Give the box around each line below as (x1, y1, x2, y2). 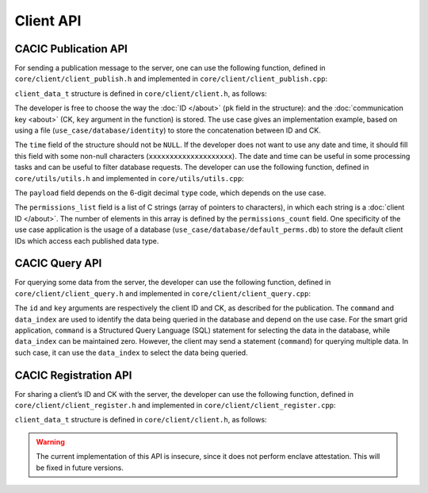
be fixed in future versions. (36, 463, 124, 472)
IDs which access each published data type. (14, 236, 159, 245)
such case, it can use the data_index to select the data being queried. (14, 348, 249, 357)
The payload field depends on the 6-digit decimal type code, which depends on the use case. (14, 187, 327, 198)
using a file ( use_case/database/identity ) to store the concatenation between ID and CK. (14, 125, 321, 135)
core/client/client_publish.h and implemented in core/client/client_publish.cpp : (14, 74, 328, 83)
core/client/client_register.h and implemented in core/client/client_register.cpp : (14, 401, 336, 410)
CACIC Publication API (14, 42, 128, 56)
